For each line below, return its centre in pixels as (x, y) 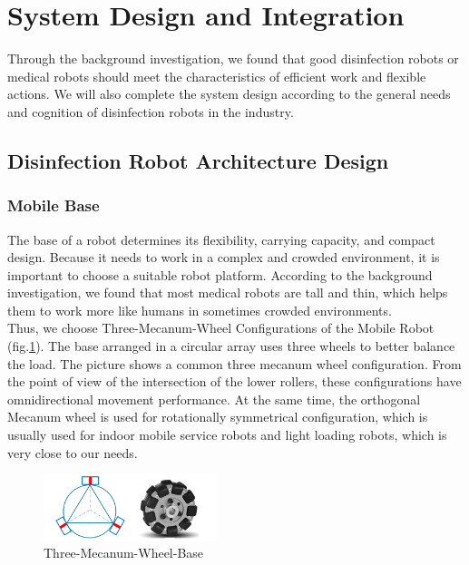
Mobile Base (54, 205)
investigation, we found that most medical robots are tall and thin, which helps (228, 292)
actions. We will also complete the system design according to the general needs (229, 94)
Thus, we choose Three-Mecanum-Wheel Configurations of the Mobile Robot (221, 328)
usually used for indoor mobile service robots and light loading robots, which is (227, 435)
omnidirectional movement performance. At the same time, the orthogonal (214, 399)
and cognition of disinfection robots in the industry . (151, 111)
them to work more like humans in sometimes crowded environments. (200, 310)
